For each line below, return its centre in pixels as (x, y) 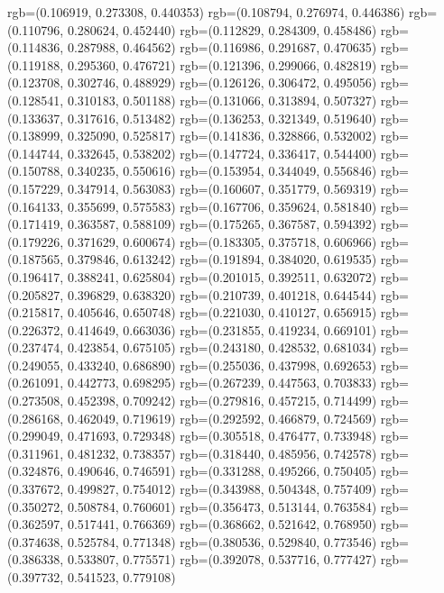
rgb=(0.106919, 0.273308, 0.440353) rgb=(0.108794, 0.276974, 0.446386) (206, 12)
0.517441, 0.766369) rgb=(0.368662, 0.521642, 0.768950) (222, 524)
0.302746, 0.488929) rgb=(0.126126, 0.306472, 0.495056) (222, 82)
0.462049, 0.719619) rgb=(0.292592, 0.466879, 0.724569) (222, 418)
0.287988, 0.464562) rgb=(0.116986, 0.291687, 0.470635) (222, 47)
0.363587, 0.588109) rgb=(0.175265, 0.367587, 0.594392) (222, 224)
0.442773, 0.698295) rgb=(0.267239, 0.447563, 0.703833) (222, 383)
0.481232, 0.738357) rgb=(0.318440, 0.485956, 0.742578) (222, 453)
